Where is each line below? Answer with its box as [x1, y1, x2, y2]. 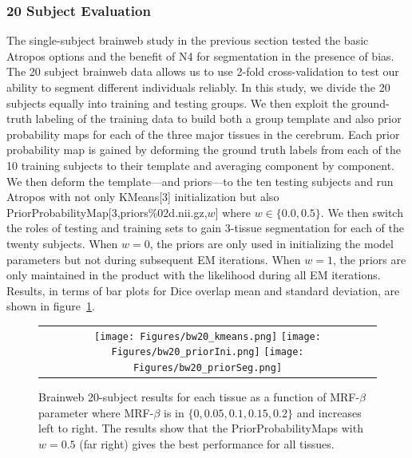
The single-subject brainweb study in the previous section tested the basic [6, 32, 369, 49]
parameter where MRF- [38, 404, 154, 420]
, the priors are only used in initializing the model [149, 235, 394, 251]
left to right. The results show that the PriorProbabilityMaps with [38, 420, 363, 436]
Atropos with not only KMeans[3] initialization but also [6, 188, 279, 205]
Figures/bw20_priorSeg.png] [133, 361, 283, 373]
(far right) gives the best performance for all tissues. [79, 435, 335, 452]
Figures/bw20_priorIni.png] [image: [111, 346, 304, 358]
